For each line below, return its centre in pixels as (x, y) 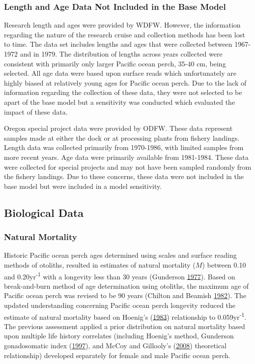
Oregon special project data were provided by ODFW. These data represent (118, 128)
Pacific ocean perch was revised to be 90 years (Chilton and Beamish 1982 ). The (125, 295)
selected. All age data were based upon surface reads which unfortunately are (120, 73)
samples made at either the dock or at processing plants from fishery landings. (122, 137)
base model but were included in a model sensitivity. (83, 186)
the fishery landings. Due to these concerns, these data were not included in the (124, 176)
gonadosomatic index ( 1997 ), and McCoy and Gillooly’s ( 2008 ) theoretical (115, 345)
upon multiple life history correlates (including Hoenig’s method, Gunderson (119, 336)
